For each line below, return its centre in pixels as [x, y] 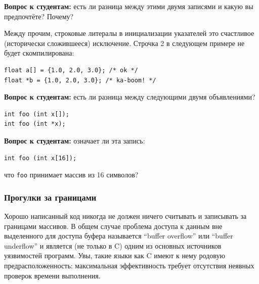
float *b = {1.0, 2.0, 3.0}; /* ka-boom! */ [80, 80]
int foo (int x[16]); [40, 158]
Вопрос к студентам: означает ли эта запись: [75, 140]
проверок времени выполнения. [52, 275]
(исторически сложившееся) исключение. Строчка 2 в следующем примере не [124, 43]
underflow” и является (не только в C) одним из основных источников [113, 245]
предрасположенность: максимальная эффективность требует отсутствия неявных [129, 265]
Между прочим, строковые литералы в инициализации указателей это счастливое [129, 33]
